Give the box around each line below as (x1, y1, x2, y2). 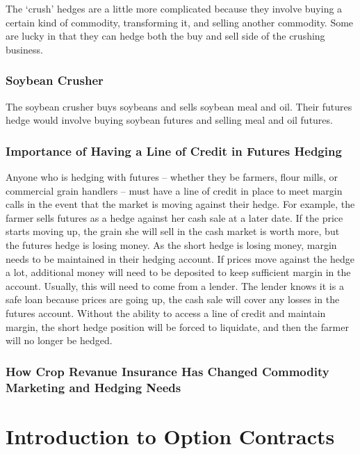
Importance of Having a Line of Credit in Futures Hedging (6, 142, 342, 159)
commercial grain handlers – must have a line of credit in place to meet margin (6, 183, 343, 197)
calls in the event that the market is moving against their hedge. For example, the (6, 197, 355, 211)
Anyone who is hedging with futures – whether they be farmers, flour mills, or (6, 170, 338, 184)
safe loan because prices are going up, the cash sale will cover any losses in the (6, 292, 340, 307)
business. (6, 42, 43, 56)
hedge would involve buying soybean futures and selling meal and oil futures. (6, 113, 333, 127)
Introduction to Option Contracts (6, 421, 335, 450)
